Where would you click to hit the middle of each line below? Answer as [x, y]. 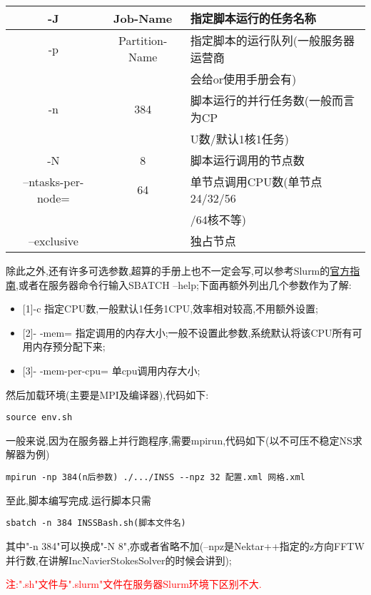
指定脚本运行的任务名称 [253, 18]
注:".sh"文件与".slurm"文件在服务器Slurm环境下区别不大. [134, 584]
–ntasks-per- [54, 181]
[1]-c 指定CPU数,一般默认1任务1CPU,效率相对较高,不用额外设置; [170, 309]
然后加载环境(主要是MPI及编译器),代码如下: [107, 394]
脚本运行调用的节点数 [247, 160]
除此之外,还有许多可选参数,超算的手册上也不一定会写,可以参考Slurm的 [168, 270]
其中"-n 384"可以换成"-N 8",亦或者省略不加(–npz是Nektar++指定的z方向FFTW [185, 545]
